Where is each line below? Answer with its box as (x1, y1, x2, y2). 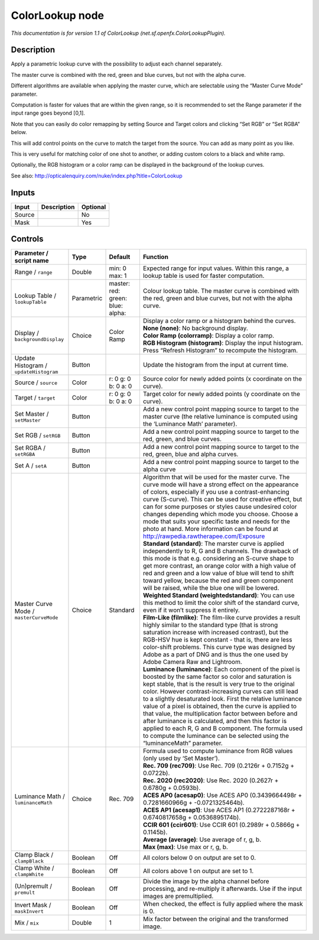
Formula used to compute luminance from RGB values (142, 747, 293, 755)
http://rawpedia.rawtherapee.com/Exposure (142, 532, 265, 540)
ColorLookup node (11, 9, 105, 22)
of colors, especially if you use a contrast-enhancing (142, 488, 289, 496)
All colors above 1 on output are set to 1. (142, 867, 254, 875)
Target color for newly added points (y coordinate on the (142, 390, 301, 398)
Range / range (14, 268, 53, 276)
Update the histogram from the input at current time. (142, 361, 289, 369)
